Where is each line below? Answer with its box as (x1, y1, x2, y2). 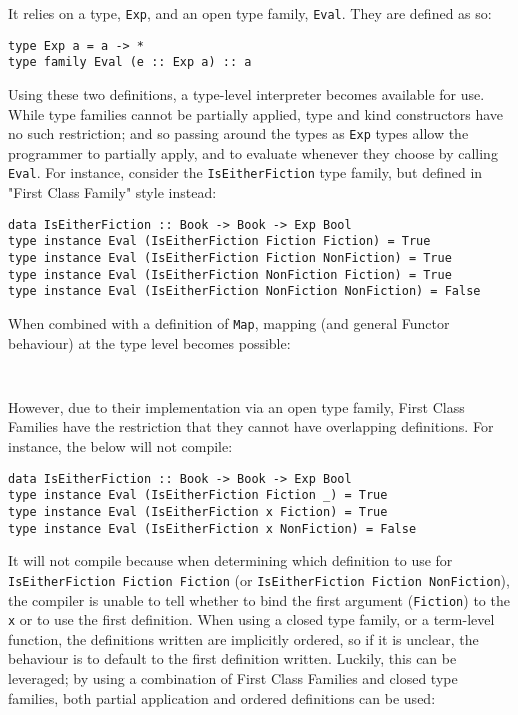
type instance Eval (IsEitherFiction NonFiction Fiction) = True (8, 267, 452, 282)
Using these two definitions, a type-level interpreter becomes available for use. (8, 83, 485, 104)
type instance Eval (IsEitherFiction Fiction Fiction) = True (8, 234, 431, 249)
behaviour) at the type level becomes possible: (8, 332, 291, 353)
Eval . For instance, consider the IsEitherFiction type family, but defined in (8, 162, 483, 183)
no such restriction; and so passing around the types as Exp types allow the (8, 123, 469, 144)
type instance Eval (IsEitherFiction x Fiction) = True (8, 504, 388, 519)
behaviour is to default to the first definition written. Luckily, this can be (8, 648, 457, 669)
